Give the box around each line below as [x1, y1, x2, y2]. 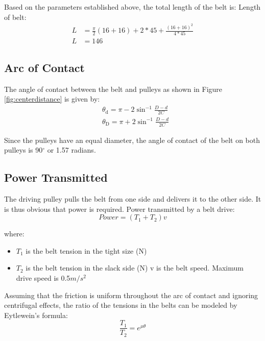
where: [4, 228, 25, 239]
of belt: [4, 11, 27, 22]
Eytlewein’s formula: [4, 309, 68, 320]
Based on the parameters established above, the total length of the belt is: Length [4, 2, 261, 12]
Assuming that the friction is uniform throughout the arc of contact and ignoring [4, 289, 258, 300]
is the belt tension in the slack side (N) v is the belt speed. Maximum [26, 262, 244, 273]
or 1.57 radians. [47, 144, 96, 155]
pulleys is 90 [4, 144, 43, 155]
